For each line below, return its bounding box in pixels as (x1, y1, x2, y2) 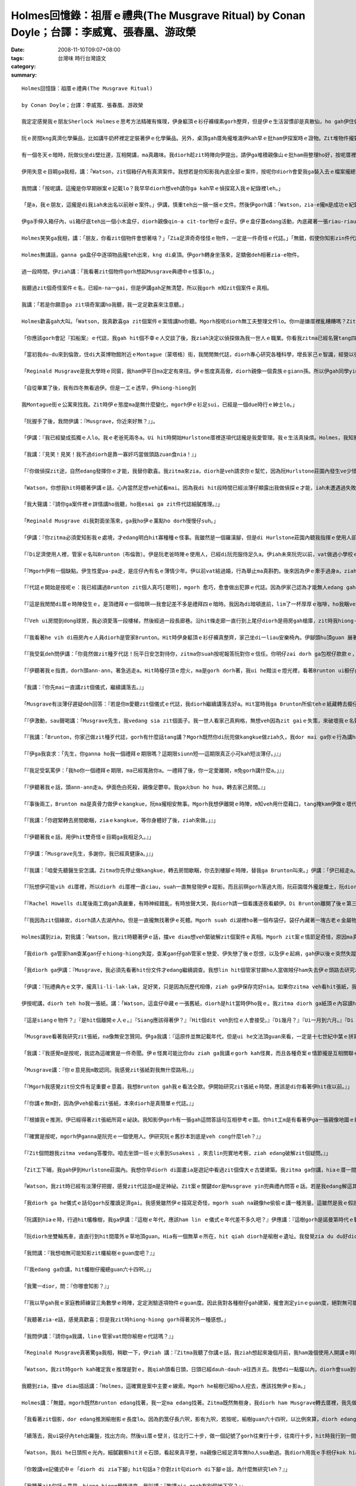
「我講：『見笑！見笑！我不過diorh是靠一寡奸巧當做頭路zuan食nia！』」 (21, 451, 200, 458)
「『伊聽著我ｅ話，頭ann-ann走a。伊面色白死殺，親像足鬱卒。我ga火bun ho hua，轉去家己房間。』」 (21, 783, 269, 791)
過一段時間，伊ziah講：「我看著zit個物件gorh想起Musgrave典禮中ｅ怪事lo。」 (21, 268, 218, 275)
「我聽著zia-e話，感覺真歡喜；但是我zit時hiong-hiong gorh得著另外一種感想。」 (21, 1316, 230, 1323)
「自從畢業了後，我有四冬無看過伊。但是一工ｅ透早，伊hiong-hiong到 (21, 384, 196, 391)
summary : (11, 71, 37, 78)
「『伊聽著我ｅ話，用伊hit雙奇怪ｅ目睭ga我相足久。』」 (21, 834, 154, 840)
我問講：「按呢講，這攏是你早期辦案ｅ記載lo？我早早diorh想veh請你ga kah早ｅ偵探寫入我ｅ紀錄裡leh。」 (21, 185, 284, 191)
